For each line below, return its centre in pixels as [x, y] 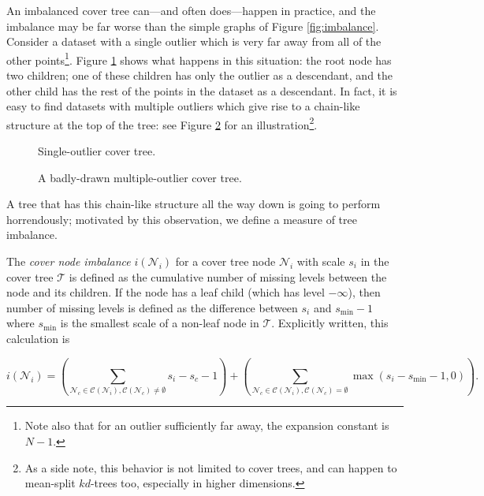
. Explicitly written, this [330, 323]
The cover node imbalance [69, 261]
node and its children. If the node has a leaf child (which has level [166, 292]
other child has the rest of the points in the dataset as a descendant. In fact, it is [202, 90]
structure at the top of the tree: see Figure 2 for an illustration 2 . [162, 123]
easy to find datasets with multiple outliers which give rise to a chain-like [183, 106]
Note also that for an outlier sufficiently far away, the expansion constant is [207, 425]
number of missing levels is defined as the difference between [152, 307]
